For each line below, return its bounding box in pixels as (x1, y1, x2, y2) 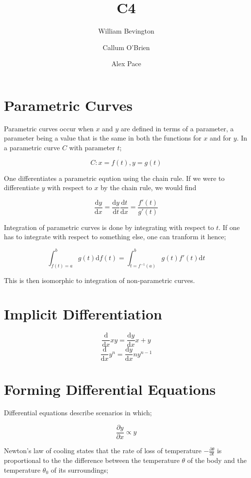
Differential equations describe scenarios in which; (4, 407, 152, 418)
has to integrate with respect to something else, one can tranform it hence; (4, 231, 226, 242)
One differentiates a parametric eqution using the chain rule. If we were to (4, 173, 225, 183)
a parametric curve (4, 142, 60, 153)
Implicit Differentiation (4, 304, 163, 324)
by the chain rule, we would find (100, 182, 197, 193)
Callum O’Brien (102, 42, 150, 52)
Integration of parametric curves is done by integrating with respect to (4, 222, 214, 232)
